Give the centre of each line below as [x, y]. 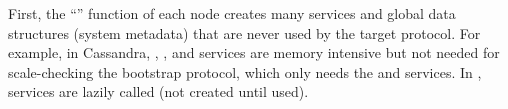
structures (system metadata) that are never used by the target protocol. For [244, 32]
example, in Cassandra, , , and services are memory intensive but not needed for [254, 52]
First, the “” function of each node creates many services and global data [232, 13]
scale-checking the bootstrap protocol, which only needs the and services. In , [245, 71]
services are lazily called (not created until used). [158, 91]
